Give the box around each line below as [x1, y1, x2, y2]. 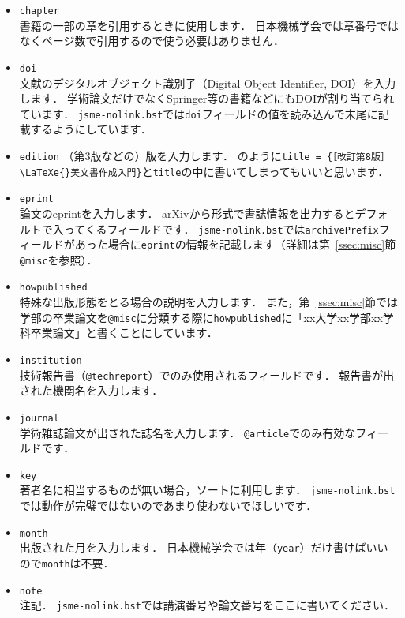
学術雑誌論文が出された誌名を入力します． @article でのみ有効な [19, 424, 356, 440]
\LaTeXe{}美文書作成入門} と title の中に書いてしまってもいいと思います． [19, 163, 389, 179]
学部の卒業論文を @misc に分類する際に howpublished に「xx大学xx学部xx [19, 309, 383, 325]
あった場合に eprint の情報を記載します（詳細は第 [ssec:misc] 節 [74, 236, 396, 253]
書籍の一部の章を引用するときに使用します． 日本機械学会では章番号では [19, 17, 399, 33]
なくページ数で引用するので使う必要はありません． [19, 32, 285, 49]
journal [19, 412, 59, 424]
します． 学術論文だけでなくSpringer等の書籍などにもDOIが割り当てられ [19, 90, 394, 107]
